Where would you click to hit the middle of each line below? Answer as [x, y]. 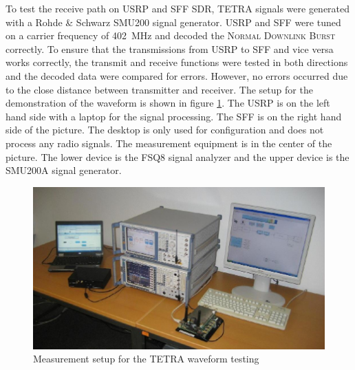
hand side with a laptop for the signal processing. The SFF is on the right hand [174, 116]
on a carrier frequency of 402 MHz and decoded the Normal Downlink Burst [171, 35]
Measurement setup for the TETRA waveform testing [146, 359]
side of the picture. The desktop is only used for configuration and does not [165, 130]
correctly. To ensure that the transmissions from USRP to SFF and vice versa [170, 48]
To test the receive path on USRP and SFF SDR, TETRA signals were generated [178, 8]
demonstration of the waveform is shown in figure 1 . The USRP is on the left [168, 103]
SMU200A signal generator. [64, 170]
